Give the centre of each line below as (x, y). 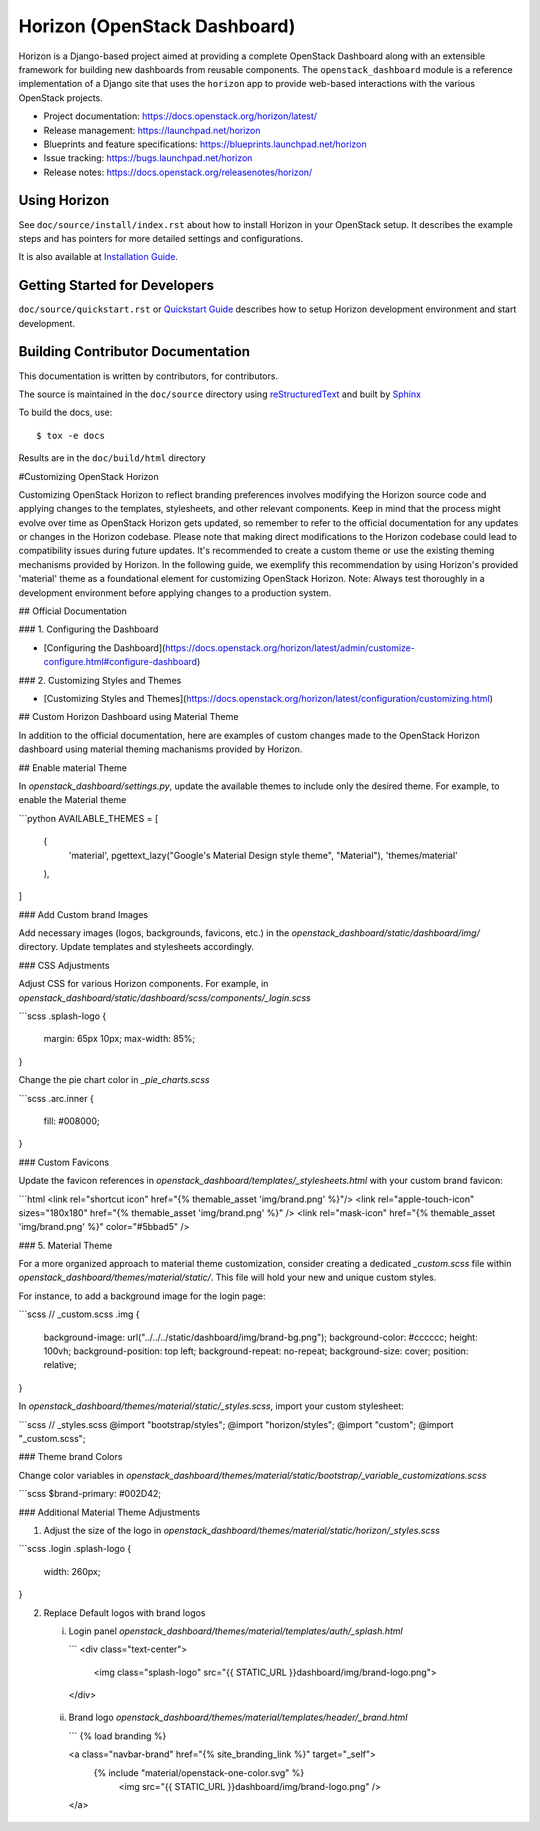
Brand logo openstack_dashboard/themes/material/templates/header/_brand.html (238, 1717)
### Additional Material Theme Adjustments (109, 1512)
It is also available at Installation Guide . (98, 257)
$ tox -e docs (70, 435)
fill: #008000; (71, 1121)
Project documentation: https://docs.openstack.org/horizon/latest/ (180, 116)
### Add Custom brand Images (83, 914)
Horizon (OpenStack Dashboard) (157, 26)
